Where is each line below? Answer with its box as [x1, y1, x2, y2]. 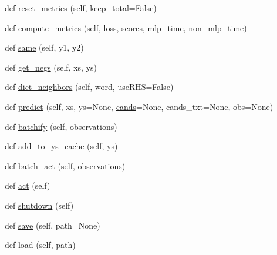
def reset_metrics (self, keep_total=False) [5, 2, 157, 14]
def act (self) [5, 179, 50, 192]
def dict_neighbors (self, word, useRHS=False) [5, 80, 174, 93]
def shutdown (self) [5, 199, 74, 211]
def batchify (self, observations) [5, 120, 117, 132]
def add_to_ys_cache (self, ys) [5, 140, 118, 152]
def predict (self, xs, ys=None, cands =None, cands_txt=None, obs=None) [5, 100, 273, 112]
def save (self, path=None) [5, 219, 100, 231]
